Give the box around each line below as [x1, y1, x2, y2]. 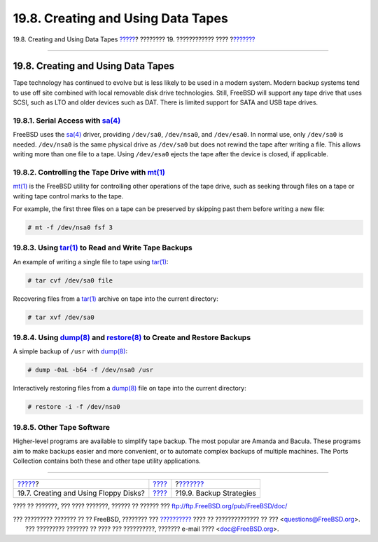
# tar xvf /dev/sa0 [27, 313, 94, 321]
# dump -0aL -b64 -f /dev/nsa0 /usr [27, 366, 154, 374]
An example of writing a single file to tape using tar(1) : [13, 257, 169, 266]
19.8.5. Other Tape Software [13, 422, 111, 432]
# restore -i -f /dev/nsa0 [27, 403, 120, 411]
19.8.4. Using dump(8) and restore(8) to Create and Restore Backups [13, 333, 251, 343]
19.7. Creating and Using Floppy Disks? [17, 488, 145, 498]
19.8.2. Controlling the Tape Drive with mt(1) [13, 167, 166, 177]
